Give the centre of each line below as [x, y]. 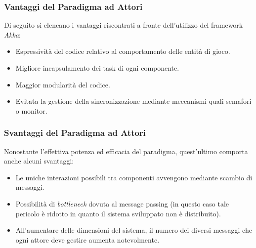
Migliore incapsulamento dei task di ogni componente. [97, 68]
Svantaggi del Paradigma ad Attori [75, 133]
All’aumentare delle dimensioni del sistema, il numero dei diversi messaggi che [134, 230]
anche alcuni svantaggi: [39, 161]
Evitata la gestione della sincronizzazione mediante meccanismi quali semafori [133, 101]
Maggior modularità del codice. [63, 84]
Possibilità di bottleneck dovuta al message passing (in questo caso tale [122, 203]
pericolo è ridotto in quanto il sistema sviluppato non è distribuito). [118, 213]
